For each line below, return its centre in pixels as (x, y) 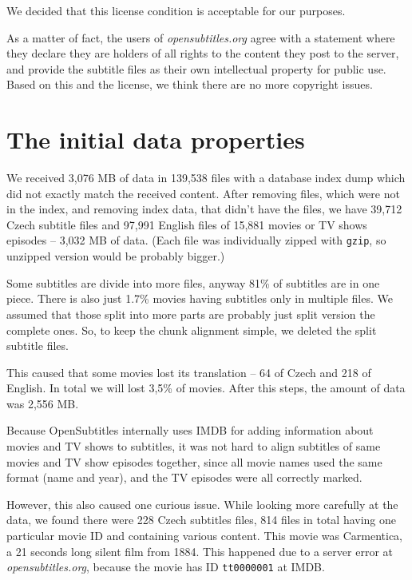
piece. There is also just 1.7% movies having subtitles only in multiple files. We (200, 298)
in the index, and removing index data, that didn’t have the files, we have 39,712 (204, 209)
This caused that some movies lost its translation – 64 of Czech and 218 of (189, 372)
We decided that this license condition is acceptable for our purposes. (176, 10)
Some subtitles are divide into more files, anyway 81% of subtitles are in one (193, 282)
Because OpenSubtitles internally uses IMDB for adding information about (190, 430)
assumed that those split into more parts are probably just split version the (191, 314)
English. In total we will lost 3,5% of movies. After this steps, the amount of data (206, 388)
